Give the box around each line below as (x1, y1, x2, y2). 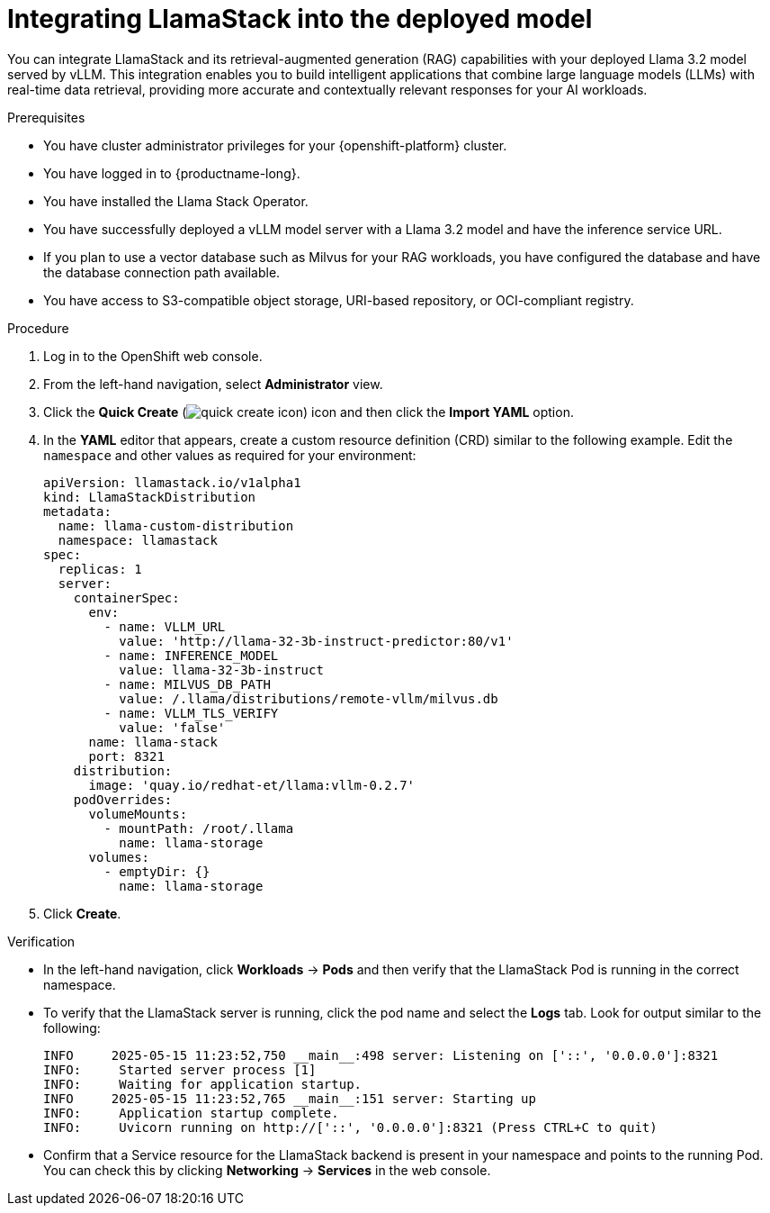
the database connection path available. (43, 264, 281, 280)
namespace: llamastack (58, 532, 218, 548)
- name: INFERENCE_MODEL (103, 647, 279, 663)
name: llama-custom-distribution (58, 518, 294, 533)
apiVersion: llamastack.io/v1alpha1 (43, 475, 301, 490)
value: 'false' (119, 720, 226, 735)
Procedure (7, 320, 69, 336)
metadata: (43, 503, 112, 519)
